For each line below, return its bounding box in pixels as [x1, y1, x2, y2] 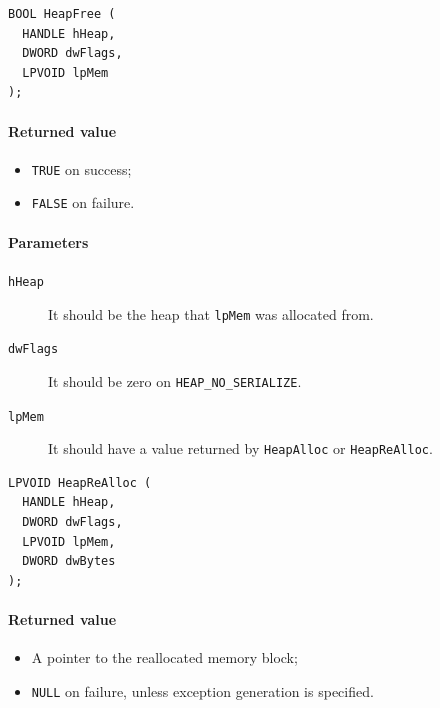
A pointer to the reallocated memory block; [31, 647, 298, 668]
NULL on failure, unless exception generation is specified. [31, 680, 374, 701]
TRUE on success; [31, 158, 132, 179]
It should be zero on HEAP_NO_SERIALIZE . [48, 370, 302, 391]
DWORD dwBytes [22, 554, 116, 569]
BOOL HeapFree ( [8, 7, 116, 21]
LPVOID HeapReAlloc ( [8, 475, 152, 490]
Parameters [8, 231, 89, 252]
